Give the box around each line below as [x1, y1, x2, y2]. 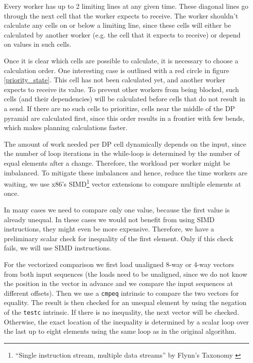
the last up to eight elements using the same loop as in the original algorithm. [4, 326, 236, 336]
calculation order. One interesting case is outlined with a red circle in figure [4, 65, 229, 75]
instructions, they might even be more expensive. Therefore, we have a [4, 224, 215, 234]
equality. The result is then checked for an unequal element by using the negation [4, 297, 247, 307]
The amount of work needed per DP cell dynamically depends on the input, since [4, 138, 247, 149]
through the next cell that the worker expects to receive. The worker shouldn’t [4, 10, 238, 20]
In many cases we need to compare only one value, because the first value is [4, 204, 230, 214]
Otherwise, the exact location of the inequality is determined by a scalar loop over [4, 316, 249, 326]
